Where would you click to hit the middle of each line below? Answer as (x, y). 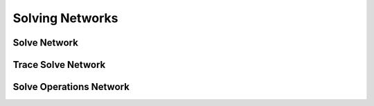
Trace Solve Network (59, 65)
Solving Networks (65, 18)
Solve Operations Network (71, 87)
